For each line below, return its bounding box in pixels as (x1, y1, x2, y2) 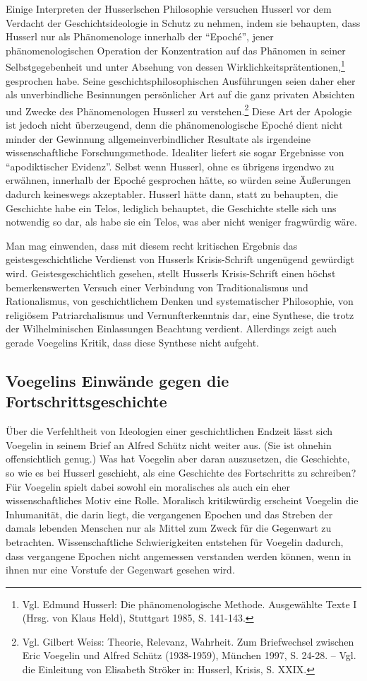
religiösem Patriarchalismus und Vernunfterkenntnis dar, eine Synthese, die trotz (6, 307, 354, 322)
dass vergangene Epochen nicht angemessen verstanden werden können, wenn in (6, 548, 351, 563)
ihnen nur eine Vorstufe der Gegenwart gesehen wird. (6, 562, 235, 577)
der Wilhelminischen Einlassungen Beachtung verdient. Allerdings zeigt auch (6, 321, 337, 336)
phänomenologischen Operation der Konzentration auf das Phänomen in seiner (6, 42, 346, 57)
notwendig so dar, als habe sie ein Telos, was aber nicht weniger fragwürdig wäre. (6, 214, 357, 229)
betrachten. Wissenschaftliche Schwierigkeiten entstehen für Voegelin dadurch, (6, 534, 344, 549)
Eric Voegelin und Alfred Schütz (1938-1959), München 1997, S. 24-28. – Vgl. (22, 648, 356, 663)
